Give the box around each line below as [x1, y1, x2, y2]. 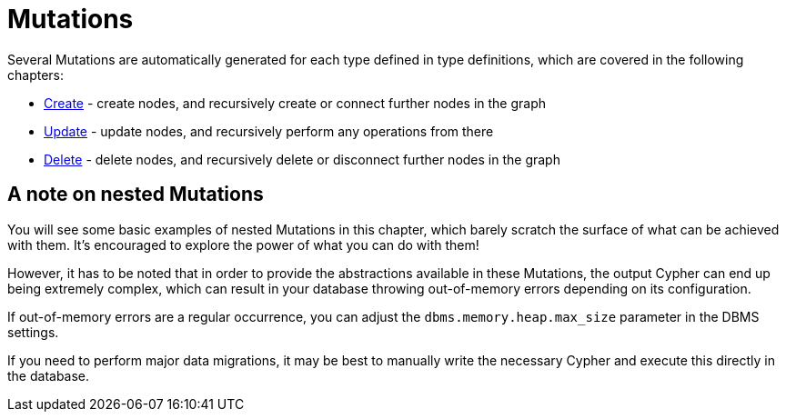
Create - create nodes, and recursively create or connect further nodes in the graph [44, 95, 547, 111]
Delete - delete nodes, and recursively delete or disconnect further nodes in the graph [44, 151, 560, 167]
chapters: [7, 66, 65, 83]
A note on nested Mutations [7, 183, 264, 206]
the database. [7, 367, 90, 384]
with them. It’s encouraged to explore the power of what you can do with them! [7, 236, 479, 253]
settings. [7, 324, 59, 340]
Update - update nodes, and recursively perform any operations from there [44, 123, 494, 139]
